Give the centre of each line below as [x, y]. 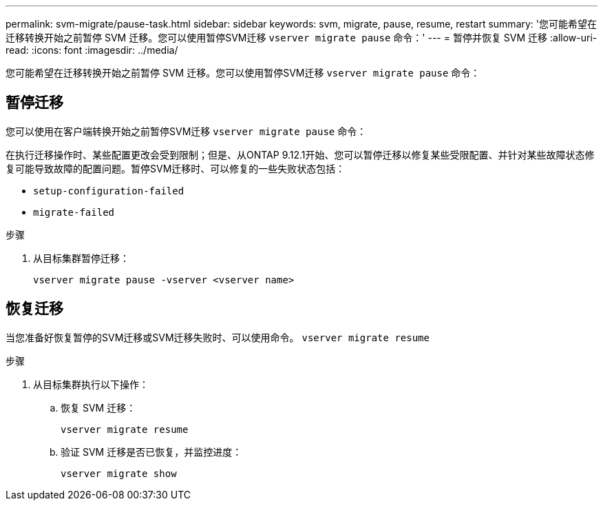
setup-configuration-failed [109, 191]
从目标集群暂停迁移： [81, 258]
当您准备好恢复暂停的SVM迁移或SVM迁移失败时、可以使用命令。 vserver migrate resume [218, 337]
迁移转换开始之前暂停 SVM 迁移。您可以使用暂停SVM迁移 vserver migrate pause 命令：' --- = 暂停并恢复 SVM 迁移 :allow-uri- [301, 38]
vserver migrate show [119, 473]
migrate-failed [74, 212]
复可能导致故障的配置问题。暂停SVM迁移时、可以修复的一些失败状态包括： [176, 168]
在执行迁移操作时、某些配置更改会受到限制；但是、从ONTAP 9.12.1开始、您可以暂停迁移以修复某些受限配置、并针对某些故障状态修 [300, 154]
